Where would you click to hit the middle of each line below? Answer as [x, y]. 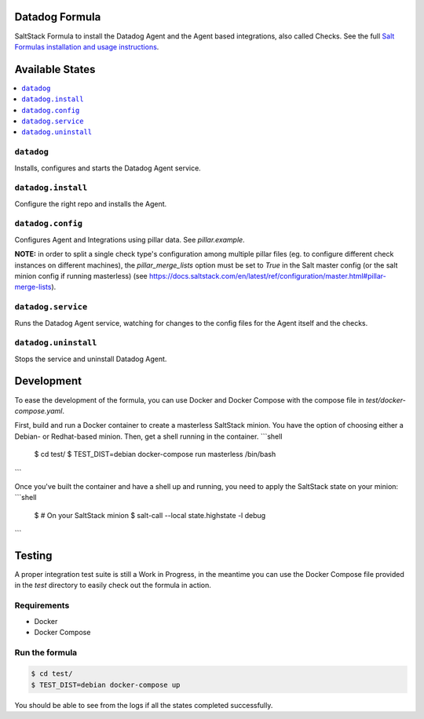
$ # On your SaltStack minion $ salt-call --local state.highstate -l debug [150, 515]
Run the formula [46, 652]
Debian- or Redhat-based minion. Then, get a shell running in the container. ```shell [148, 436]
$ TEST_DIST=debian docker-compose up [106, 684]
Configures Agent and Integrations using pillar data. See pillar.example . [130, 239]
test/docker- [386, 400]
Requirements [42, 606]
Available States [55, 69]
